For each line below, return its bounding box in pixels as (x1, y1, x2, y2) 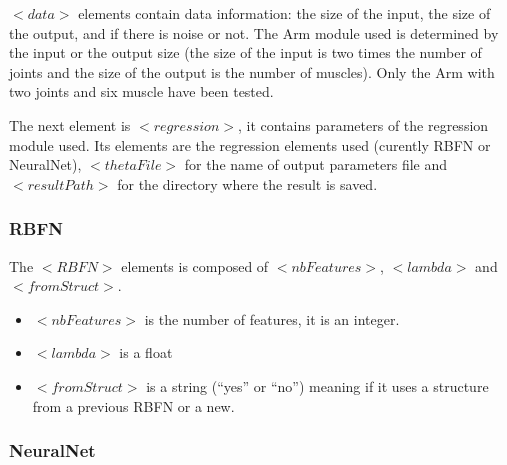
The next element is (9, 114, 131, 135)
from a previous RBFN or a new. (32, 395, 235, 416)
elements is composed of (121, 255, 269, 276)
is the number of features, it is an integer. (144, 308, 400, 329)
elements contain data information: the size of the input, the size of (78, 3, 491, 23)
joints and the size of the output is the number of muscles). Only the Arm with (9, 61, 495, 82)
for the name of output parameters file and (184, 154, 448, 175)
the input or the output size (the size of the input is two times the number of (9, 42, 482, 63)
